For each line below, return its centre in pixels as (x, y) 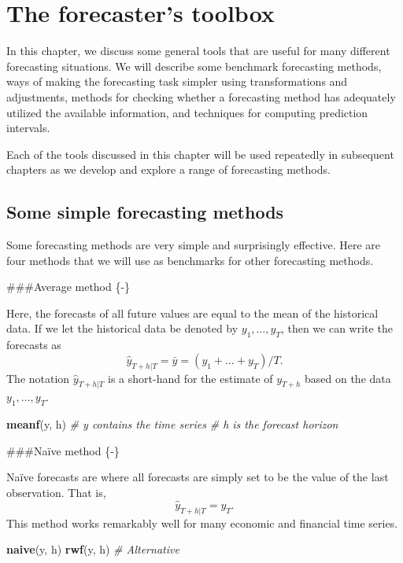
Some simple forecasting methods (145, 212)
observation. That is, (56, 493)
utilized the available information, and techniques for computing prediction (187, 112)
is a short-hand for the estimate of (190, 378)
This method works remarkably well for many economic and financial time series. (202, 523)
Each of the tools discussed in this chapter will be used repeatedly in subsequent (200, 154)
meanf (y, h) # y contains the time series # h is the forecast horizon (172, 424)
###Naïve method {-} (63, 450)
